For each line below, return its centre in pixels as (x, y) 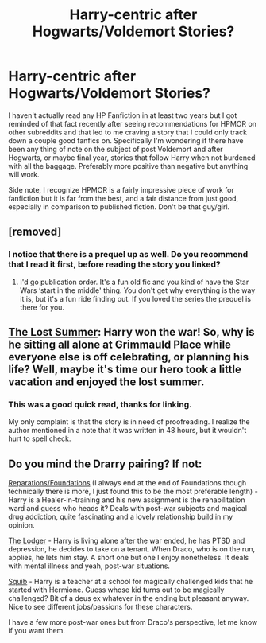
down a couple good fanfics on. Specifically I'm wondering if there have (126, 140)
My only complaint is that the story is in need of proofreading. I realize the (129, 422)
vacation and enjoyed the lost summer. (106, 382)
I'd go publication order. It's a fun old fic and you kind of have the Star (134, 282)
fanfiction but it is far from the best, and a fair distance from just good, (123, 198)
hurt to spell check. (40, 438)
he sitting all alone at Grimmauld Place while (120, 345)
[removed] (35, 232)
